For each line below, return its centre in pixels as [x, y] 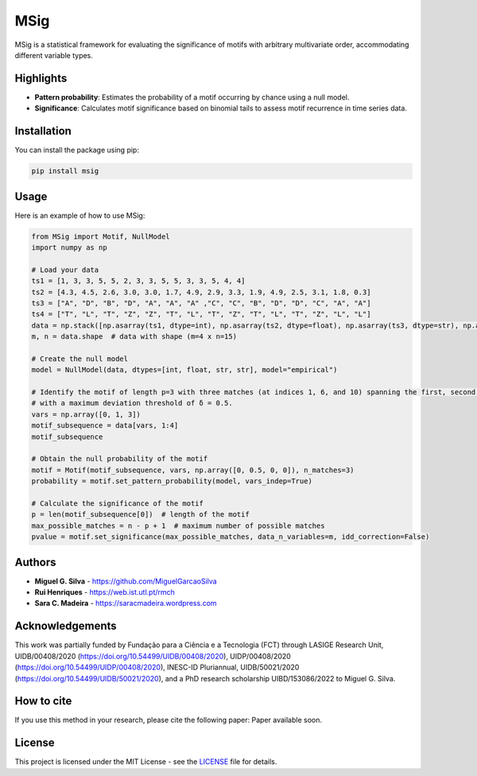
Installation [43, 131]
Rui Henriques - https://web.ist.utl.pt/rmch [105, 592]
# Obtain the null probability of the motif [120, 459]
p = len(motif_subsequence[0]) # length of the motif [140, 514]
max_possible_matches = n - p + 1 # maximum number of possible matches [178, 526]
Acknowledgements [66, 626]
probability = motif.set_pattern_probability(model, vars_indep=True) [172, 481]
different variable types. [54, 55]
